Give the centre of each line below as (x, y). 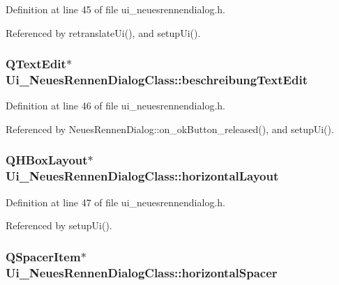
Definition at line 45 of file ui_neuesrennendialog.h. (115, 9)
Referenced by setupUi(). (59, 225)
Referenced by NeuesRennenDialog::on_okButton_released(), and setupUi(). (170, 129)
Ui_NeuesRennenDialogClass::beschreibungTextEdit (157, 80)
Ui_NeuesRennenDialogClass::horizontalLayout (142, 176)
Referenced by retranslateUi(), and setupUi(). (103, 32)
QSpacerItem (43, 256)
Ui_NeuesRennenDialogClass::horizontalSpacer (142, 272)
